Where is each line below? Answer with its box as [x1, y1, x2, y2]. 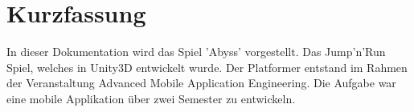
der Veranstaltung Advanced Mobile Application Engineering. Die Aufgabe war [6, 74, 396, 91]
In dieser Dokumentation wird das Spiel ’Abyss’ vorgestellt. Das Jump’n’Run [6, 43, 386, 60]
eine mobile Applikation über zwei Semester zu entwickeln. [6, 90, 296, 106]
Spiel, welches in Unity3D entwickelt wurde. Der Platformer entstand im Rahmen [6, 58, 408, 75]
